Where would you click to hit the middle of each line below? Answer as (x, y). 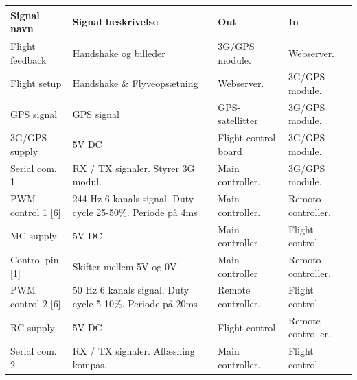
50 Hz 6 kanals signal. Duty (131, 290)
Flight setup (36, 83)
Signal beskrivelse (115, 22)
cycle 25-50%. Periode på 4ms (135, 212)
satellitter (238, 120)
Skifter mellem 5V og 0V (125, 266)
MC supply (34, 236)
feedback (28, 59)
